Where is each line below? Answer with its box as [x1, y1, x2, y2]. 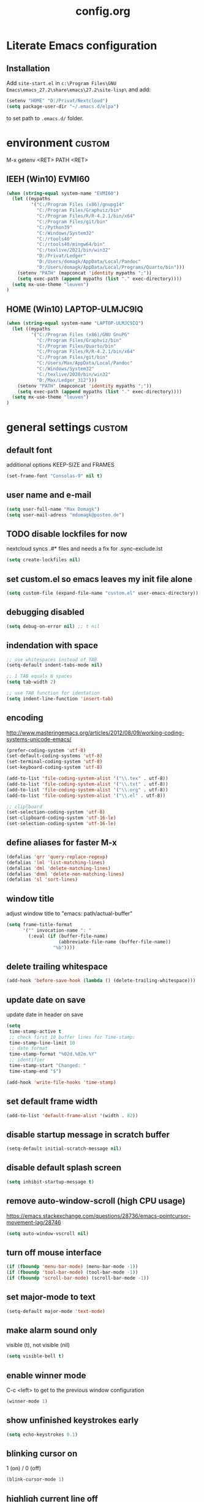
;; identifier [9, 1057, 45, 1063]
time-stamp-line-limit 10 [9, 1040, 75, 1046]
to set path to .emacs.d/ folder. [6, 115, 84, 122]
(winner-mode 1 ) [6, 1398, 48, 1405]
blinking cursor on [6, 1449, 78, 1459]
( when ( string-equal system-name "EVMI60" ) [6, 190, 119, 197]
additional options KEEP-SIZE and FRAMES [6, 461, 115, 469]
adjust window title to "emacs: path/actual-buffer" [6, 910, 133, 917]
